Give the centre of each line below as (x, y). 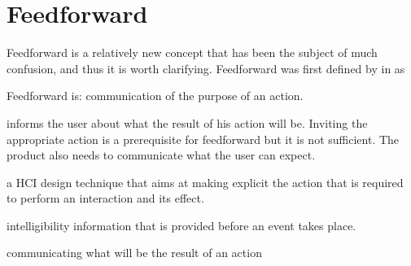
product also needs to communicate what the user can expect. (161, 155)
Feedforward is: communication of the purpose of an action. (155, 96)
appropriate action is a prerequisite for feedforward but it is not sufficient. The (203, 139)
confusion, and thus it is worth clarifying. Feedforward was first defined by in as (206, 68)
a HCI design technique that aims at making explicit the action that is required (205, 182)
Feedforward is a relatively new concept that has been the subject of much (192, 52)
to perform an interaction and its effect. (105, 198)
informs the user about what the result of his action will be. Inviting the (187, 122)
